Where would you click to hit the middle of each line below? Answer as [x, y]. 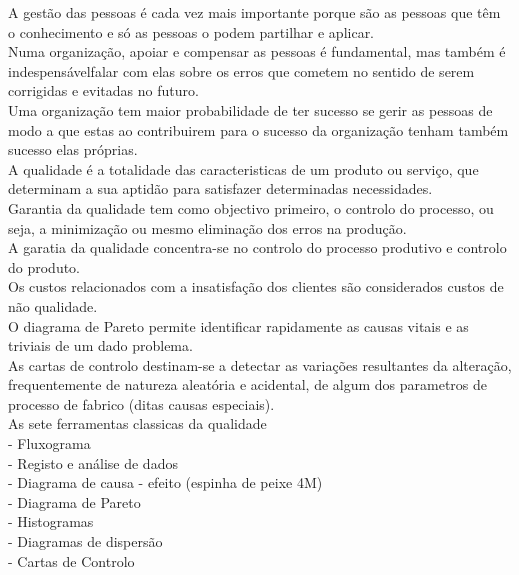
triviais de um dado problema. [100, 345]
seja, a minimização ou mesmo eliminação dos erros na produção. [207, 227]
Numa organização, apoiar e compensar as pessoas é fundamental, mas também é [257, 51]
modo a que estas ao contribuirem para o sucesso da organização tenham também [258, 129]
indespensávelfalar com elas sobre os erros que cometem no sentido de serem [241, 70]
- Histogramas [51, 521]
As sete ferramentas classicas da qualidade [137, 423]
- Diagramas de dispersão [85, 541]
